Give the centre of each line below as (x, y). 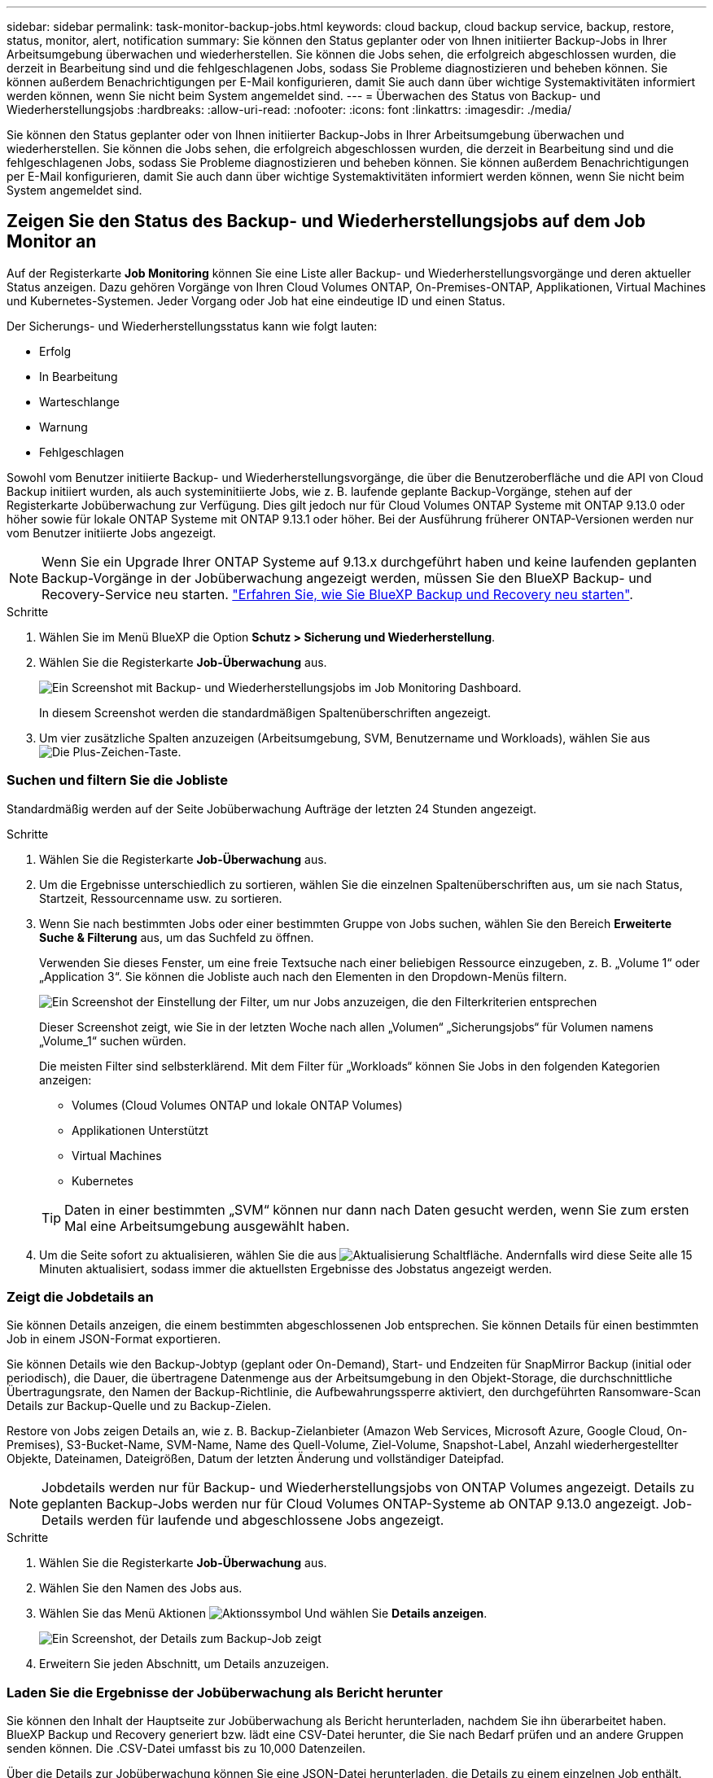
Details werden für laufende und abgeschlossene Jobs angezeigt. (243, 1520)
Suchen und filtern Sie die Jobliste (117, 780)
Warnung (63, 427)
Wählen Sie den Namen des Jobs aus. (141, 1588)
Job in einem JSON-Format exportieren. (114, 1339)
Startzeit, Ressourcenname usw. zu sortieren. (161, 898)
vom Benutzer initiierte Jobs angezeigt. (112, 532)
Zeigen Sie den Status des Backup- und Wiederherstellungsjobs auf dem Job (326, 221)
